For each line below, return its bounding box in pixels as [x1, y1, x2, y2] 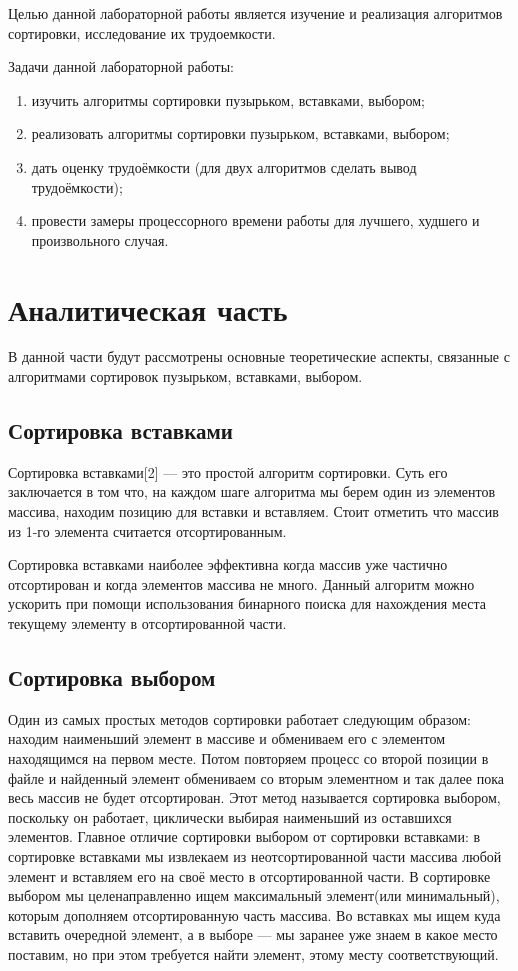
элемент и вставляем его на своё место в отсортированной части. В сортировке [8, 865, 491, 886]
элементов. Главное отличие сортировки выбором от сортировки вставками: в [8, 826, 481, 847]
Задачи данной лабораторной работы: [8, 56, 234, 77]
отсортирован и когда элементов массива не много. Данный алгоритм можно [8, 573, 475, 594]
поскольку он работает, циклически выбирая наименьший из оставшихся [8, 806, 452, 827]
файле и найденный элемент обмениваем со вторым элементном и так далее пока [8, 767, 504, 788]
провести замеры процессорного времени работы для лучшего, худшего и [31, 210, 480, 231]
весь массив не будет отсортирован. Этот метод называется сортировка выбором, [8, 787, 501, 808]
